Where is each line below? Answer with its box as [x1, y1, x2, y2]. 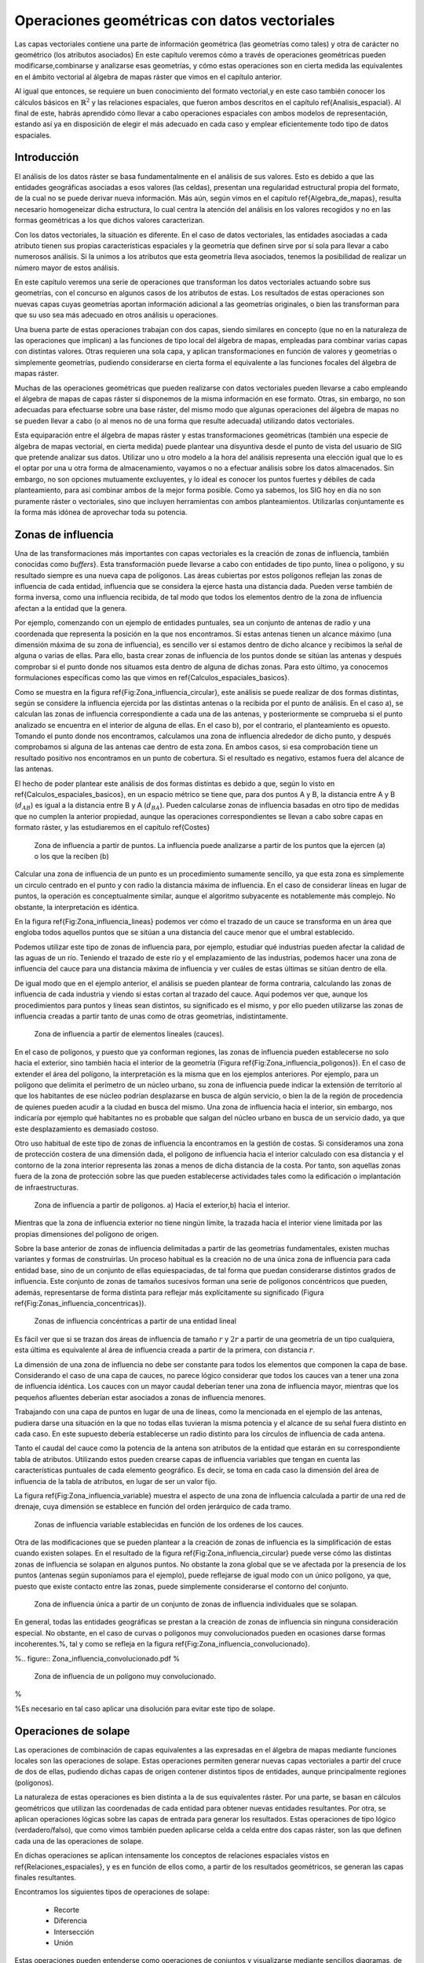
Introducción [14, 151, 79, 164]
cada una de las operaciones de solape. [14, 1836, 144, 1845]
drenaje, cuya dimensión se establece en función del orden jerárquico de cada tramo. [14, 1502, 292, 1512]
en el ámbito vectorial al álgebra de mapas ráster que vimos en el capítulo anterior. [14, 71, 283, 82]
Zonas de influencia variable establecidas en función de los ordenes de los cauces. [34, 1519, 304, 1529]
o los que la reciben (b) [34, 851, 109, 861]
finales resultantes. [14, 1873, 76, 1882]
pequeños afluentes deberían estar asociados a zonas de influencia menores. [14, 1392, 266, 1402]
